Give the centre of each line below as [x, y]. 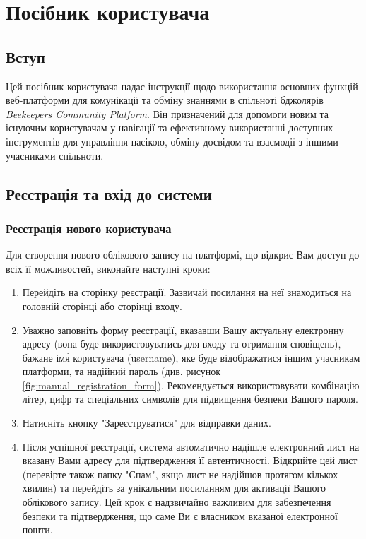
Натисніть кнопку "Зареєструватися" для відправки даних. [147, 423]
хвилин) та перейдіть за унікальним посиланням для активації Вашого [174, 488]
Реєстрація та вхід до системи [109, 193]
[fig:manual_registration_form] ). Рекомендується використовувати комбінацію [191, 385]
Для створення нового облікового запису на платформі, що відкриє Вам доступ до [183, 255]
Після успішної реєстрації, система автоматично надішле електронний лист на [191, 446]
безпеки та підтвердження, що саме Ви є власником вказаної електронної [180, 515]
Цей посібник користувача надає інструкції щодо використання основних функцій [182, 86]
